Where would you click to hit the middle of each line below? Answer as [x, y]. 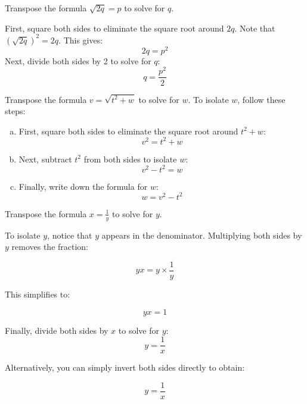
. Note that [255, 28]
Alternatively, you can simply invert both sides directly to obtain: [125, 367]
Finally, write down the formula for [83, 186]
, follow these [261, 99]
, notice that [70, 235]
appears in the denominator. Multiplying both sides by [202, 235]
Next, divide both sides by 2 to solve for [78, 60]
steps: [15, 111]
